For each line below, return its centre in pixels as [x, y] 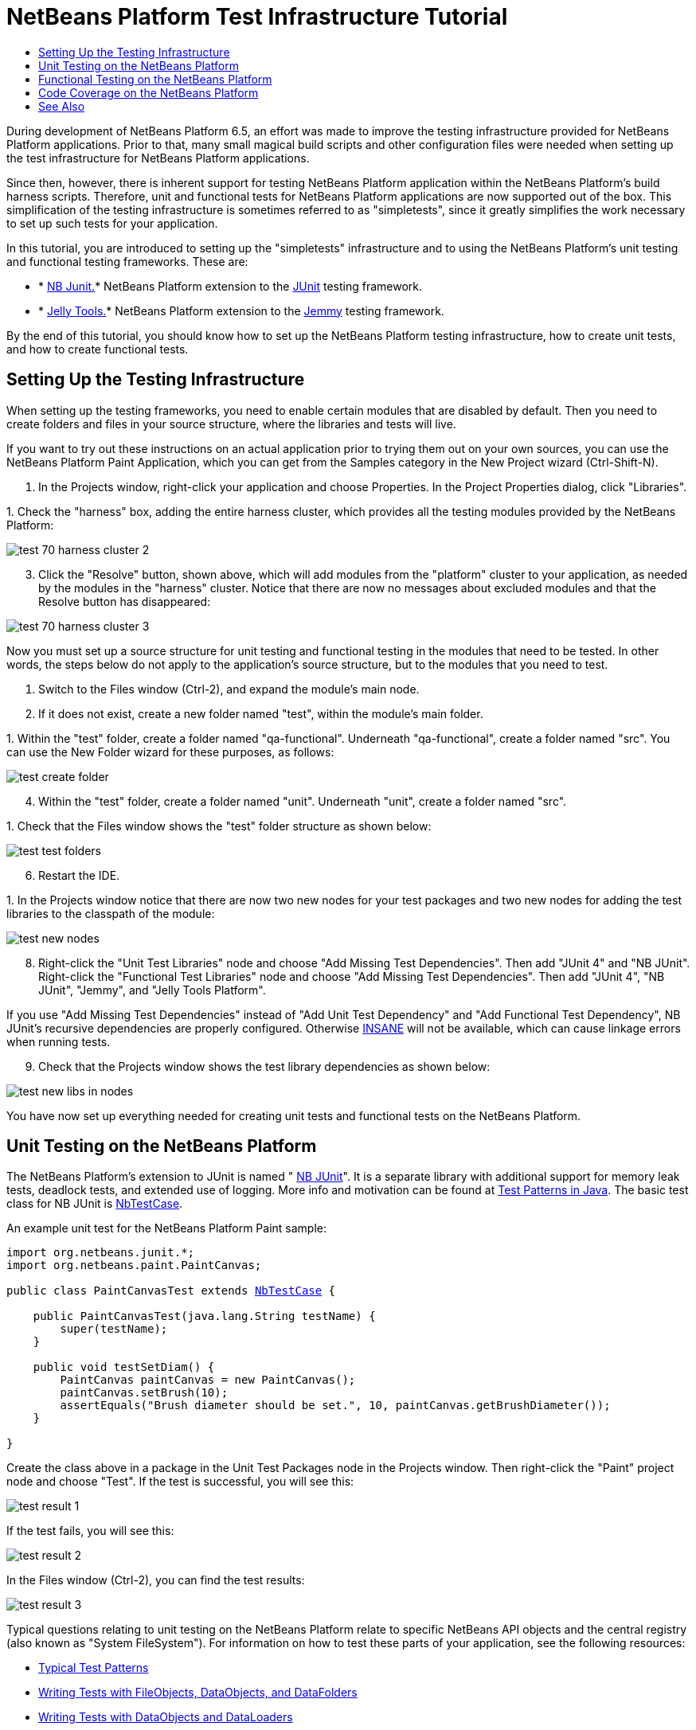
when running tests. [59, 1041]
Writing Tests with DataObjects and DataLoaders [166, 1717]
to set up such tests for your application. [112, 223]
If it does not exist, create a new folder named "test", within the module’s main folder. [261, 713]
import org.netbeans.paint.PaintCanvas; [134, 1265]
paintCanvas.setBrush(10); [144, 1393]
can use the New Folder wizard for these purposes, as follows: [170, 752]
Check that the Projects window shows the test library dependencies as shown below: [264, 1066]
